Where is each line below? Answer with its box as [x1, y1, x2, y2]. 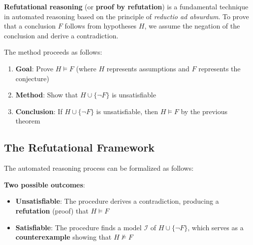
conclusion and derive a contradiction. [4, 30, 119, 40]
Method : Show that [15, 90, 78, 100]
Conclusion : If [15, 106, 63, 116]
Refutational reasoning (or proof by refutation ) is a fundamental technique [4, 1, 249, 11]
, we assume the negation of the [144, 21, 240, 31]
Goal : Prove [15, 63, 54, 73]
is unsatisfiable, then [96, 106, 158, 116]
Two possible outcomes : [4, 179, 85, 189]
